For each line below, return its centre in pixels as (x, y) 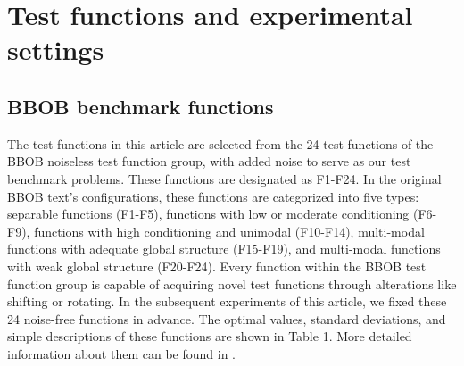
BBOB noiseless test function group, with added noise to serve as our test (209, 161)
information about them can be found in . (121, 353)
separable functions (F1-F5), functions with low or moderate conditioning (208, 214)
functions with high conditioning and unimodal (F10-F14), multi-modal (229, 231)
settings (56, 50)
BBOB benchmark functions (141, 106)
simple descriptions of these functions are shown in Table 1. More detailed (210, 336)
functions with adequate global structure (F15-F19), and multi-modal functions (224, 249)
